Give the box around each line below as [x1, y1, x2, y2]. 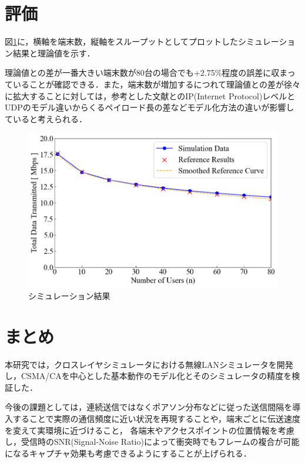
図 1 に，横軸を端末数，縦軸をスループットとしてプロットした [5, 35, 239, 48]
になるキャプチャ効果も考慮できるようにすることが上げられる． [5, 447, 252, 459]
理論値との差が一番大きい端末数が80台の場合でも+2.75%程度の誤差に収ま [5, 66, 287, 79]
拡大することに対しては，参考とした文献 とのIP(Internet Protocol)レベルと [12, 89, 296, 102]
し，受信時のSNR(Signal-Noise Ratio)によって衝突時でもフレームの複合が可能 [5, 435, 300, 448]
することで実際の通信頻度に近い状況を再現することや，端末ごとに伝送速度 [12, 412, 301, 424]
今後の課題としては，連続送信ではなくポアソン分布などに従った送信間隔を [5, 401, 293, 413]
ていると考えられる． [5, 112, 87, 125]
